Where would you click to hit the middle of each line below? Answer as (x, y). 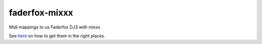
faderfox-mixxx (41, 13)
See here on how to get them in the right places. (57, 36)
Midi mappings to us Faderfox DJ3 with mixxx (55, 27)
